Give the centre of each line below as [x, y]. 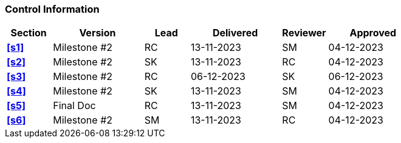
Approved [373, 33]
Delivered [235, 33]
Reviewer [304, 33]
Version [98, 33]
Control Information [52, 9]
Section [29, 33]
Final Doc [74, 106]
